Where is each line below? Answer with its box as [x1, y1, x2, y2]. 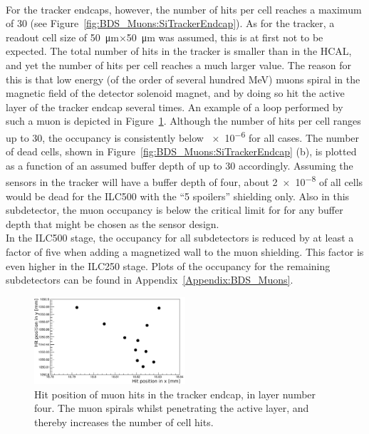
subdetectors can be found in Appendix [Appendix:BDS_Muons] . [6, 272, 293, 287]
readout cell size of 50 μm [6, 29, 119, 44]
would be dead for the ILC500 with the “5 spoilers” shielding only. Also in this [6, 188, 350, 203]
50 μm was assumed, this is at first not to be [126, 29, 323, 44]
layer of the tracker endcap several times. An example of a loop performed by [6, 99, 343, 114]
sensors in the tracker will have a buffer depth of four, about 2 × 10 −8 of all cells [6, 172, 363, 190]
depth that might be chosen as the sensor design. [6, 216, 219, 231]
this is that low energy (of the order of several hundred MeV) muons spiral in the [6, 71, 360, 86]
